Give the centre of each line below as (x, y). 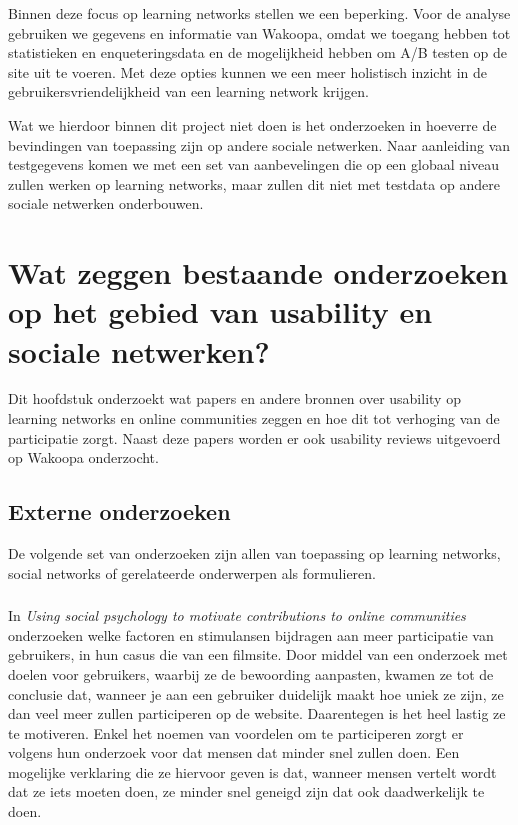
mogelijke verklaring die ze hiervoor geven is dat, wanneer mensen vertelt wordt (252, 771)
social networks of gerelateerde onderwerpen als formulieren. (192, 572)
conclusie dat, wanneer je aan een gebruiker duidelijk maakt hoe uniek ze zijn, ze (256, 693)
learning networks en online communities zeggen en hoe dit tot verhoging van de (254, 418)
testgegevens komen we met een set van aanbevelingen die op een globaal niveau (253, 164)
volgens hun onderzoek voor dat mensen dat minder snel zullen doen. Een (234, 752)
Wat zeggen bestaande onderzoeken (258, 272)
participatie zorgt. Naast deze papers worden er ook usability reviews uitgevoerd (254, 437)
